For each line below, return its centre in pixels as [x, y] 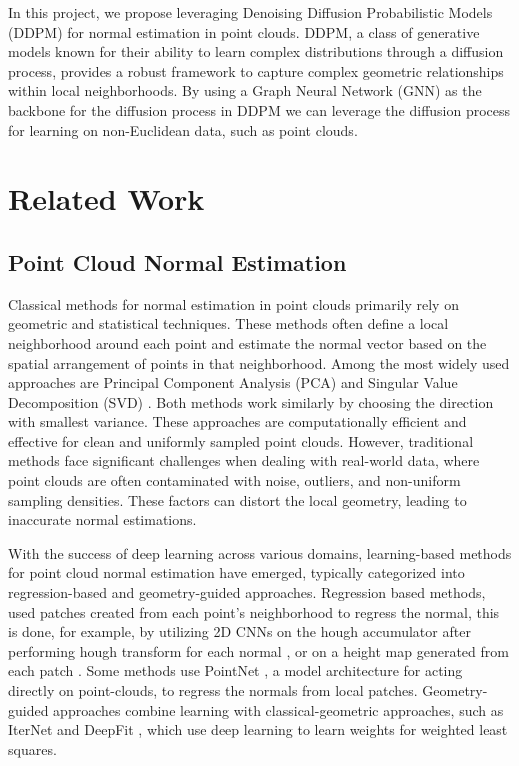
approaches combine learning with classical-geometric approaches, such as [278, 709]
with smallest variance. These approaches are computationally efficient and [237, 421]
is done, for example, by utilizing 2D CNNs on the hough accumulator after [239, 631]
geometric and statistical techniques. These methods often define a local [228, 323]
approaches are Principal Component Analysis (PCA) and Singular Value [233, 382]
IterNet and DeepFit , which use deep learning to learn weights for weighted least [258, 729]
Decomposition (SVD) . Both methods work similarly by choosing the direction [251, 401]
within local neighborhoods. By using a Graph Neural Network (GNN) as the [245, 90]
